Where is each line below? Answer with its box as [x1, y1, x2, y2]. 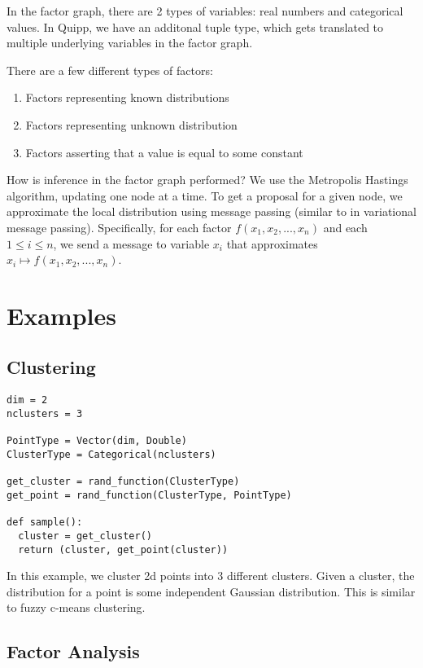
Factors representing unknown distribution [25, 116, 238, 133]
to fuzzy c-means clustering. [7, 599, 146, 616]
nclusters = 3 [7, 407, 83, 420]
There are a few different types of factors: [7, 61, 213, 78]
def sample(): [7, 516, 83, 529]
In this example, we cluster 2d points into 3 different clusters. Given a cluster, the [7, 567, 415, 584]
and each [323, 218, 368, 235]
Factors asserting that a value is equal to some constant [25, 143, 303, 160]
